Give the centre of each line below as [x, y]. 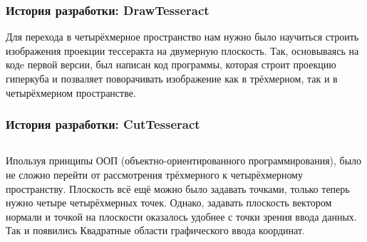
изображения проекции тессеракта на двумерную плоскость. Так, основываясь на [182, 50]
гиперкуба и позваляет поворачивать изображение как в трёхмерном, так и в [172, 78]
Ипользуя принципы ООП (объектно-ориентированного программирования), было [184, 161]
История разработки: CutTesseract [103, 124]
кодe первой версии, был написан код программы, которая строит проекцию [171, 64]
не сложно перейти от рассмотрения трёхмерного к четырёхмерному [154, 174]
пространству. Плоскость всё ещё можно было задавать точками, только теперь [178, 188]
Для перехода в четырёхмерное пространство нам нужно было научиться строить [182, 37]
